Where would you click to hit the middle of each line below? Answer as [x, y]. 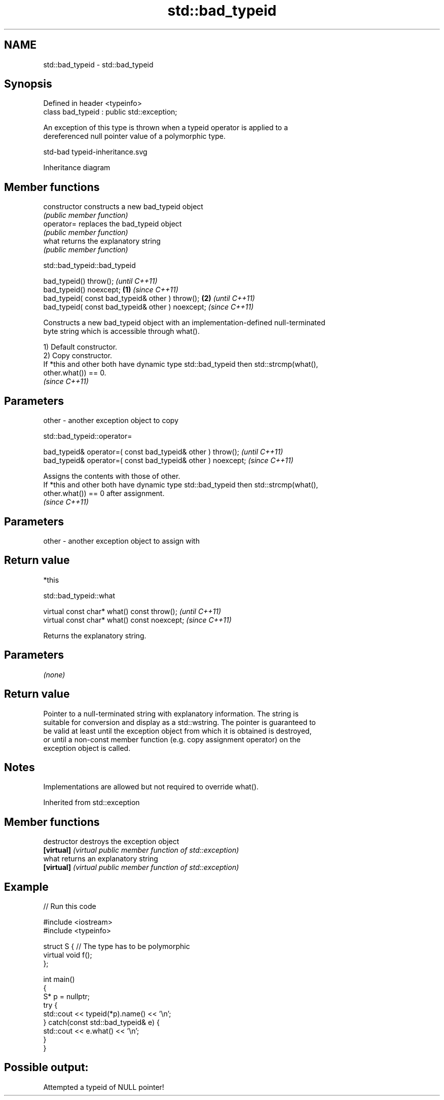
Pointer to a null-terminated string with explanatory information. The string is [171, 713]
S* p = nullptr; [67, 997]
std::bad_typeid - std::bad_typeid [98, 64]
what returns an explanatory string [101, 859]
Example [26, 887]
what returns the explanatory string [102, 241]
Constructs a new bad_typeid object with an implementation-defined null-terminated [184, 323]
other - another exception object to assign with [121, 541]
